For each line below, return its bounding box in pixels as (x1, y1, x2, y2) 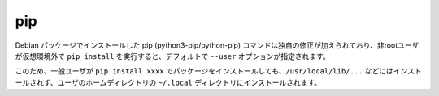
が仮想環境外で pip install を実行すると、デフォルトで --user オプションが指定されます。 (15, 51, 331, 61)
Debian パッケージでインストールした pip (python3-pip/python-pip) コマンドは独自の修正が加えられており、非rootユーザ (15, 40, 419, 50)
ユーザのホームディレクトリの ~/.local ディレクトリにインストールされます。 (57, 77, 321, 87)
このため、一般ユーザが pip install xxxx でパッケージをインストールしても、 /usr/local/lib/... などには (15, 66, 394, 76)
